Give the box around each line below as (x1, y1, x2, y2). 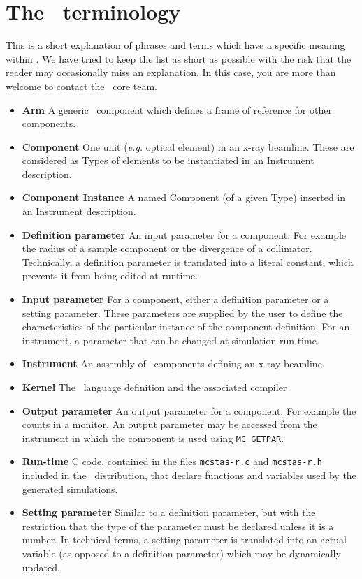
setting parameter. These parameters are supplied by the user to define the (22, 305, 343, 320)
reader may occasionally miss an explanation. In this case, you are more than (6, 65, 336, 80)
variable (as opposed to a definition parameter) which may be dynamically (22, 546, 341, 561)
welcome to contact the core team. (6, 78, 157, 93)
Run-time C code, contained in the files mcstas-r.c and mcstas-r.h (22, 454, 322, 469)
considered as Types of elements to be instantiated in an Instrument (22, 153, 314, 168)
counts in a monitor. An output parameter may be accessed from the (22, 417, 317, 432)
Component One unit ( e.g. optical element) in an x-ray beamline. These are (22, 139, 354, 154)
